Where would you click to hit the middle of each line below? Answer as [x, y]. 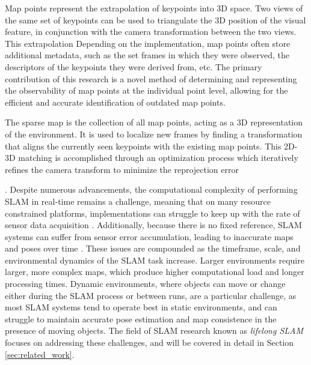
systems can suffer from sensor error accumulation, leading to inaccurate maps [149, 236]
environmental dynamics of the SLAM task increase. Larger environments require [155, 260]
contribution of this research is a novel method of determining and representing [151, 78]
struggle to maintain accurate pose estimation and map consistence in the [141, 318]
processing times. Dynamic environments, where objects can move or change [145, 284]
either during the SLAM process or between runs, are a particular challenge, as [151, 295]
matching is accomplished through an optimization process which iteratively [158, 158]
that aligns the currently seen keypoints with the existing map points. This [143, 146]
